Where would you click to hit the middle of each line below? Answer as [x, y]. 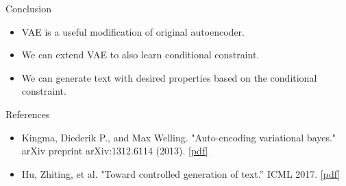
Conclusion [28, 8]
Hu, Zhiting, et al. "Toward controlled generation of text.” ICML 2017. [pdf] [181, 173]
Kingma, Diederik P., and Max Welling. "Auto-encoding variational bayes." [179, 137]
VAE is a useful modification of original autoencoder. [133, 31]
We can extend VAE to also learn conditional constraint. [140, 55]
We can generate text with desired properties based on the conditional [169, 77]
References [28, 114]
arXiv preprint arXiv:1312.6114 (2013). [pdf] [115, 151]
